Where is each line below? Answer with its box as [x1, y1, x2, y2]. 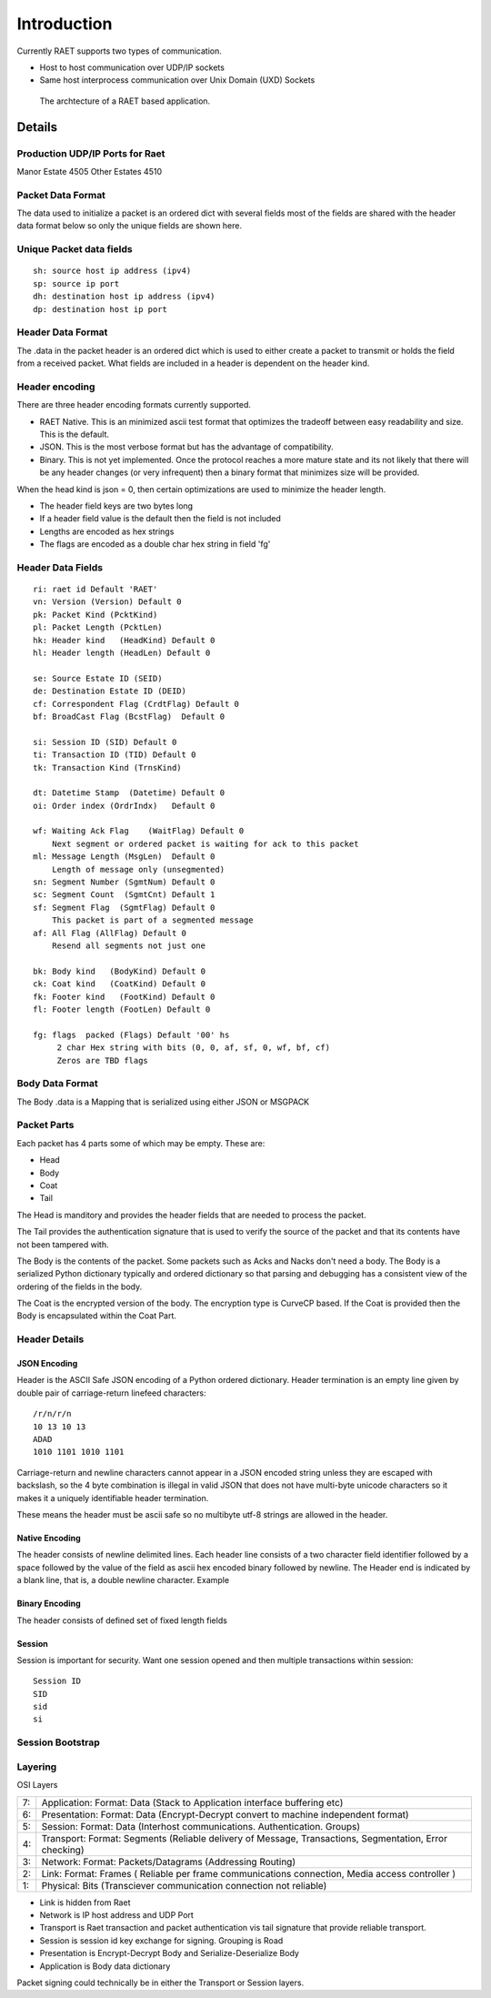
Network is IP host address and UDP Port [39, 1909, 195, 1920]
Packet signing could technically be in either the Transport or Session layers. [16, 1977, 305, 1988]
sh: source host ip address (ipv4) [33, 266, 192, 277]
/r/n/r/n [33, 1408, 72, 1419]
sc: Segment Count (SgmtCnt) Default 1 [33, 890, 215, 900]
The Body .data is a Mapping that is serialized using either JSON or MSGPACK [16, 1096, 310, 1107]
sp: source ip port [33, 278, 120, 288]
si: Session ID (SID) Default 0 [33, 737, 177, 747]
